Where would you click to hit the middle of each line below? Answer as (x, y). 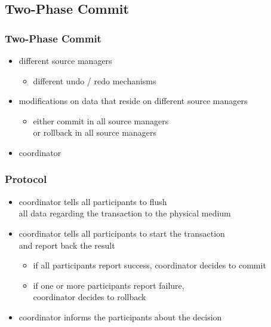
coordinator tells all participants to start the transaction (122, 233)
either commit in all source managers (101, 120)
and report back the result (67, 245)
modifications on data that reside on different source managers (133, 101)
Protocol (26, 179)
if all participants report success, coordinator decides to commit (150, 265)
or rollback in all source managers (95, 132)
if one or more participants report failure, (109, 285)
